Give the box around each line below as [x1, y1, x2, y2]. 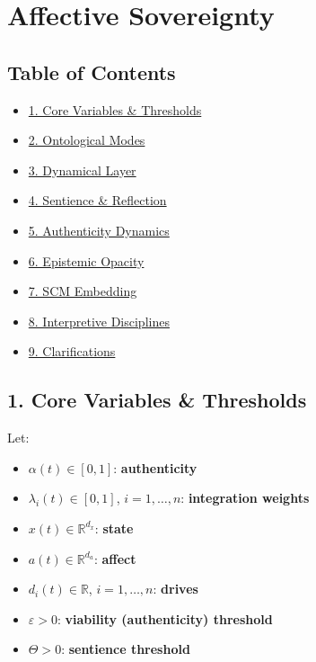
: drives [153, 579, 198, 598]
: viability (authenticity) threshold [57, 609, 273, 628]
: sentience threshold [61, 640, 190, 658]
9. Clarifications [28, 342, 116, 361]
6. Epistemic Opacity [28, 251, 145, 270]
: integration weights [180, 488, 310, 507]
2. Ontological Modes [28, 130, 145, 149]
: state [94, 518, 134, 537]
